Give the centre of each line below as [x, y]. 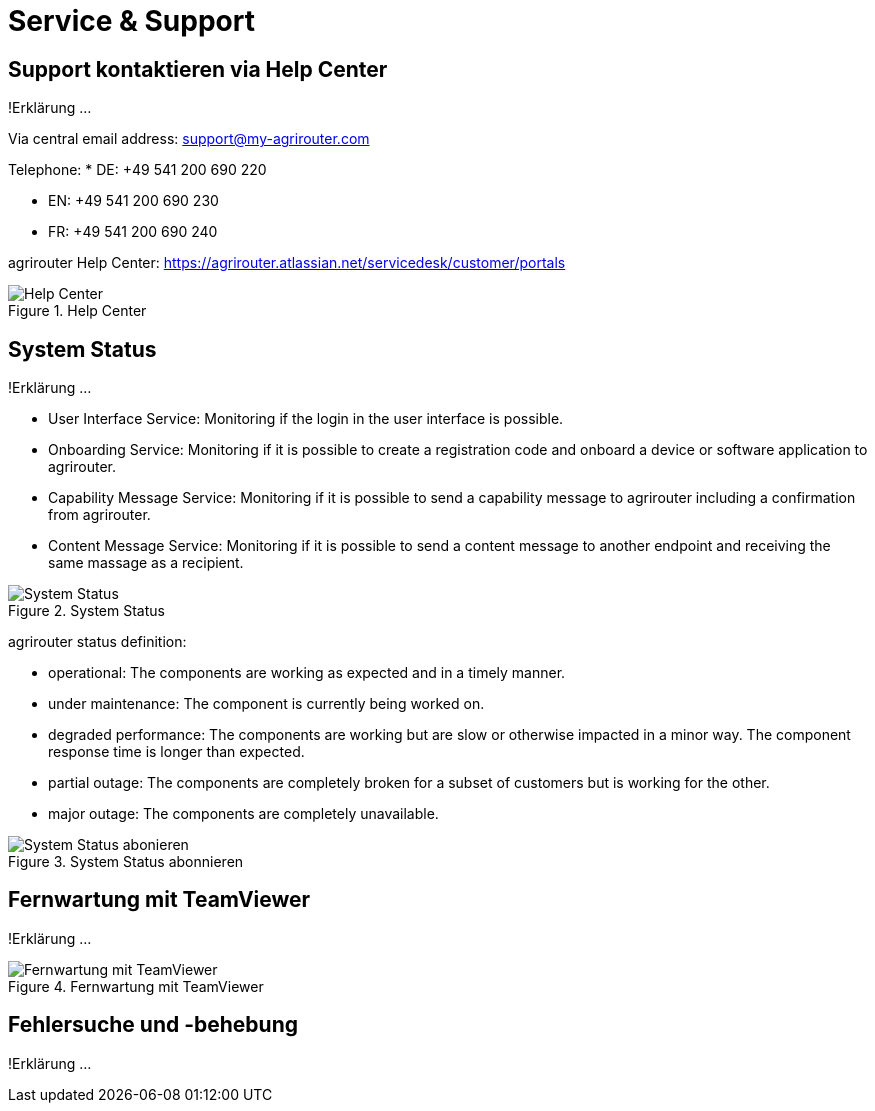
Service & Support [131, 21]
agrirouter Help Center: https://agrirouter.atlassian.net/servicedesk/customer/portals [287, 263]
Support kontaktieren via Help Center [198, 69]
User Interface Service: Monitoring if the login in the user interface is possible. [306, 419]
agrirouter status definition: [97, 642]
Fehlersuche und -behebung [153, 1025]
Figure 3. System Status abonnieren [126, 862]
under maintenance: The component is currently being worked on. [266, 704]
